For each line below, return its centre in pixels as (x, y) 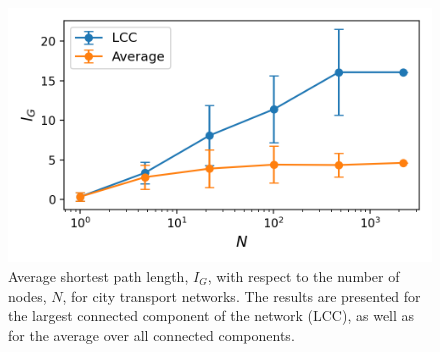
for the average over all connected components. (151, 334)
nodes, (27, 295)
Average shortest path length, (98, 275)
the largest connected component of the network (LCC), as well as (211, 315)
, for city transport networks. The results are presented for (241, 295)
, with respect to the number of (303, 275)
